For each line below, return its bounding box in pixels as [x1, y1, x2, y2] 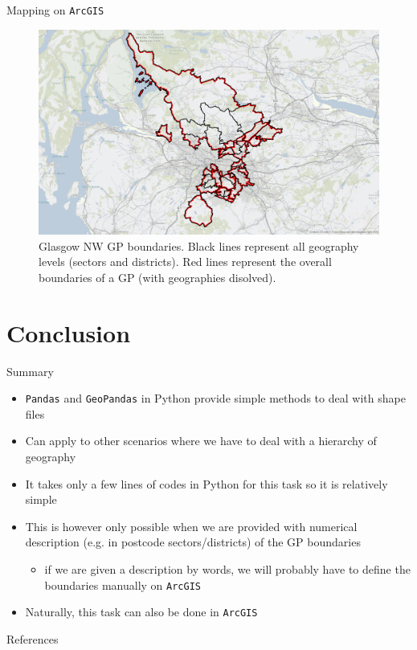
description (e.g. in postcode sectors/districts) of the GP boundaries [25, 533, 361, 550]
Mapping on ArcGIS [6, 2, 104, 18]
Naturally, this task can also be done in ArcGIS [25, 603, 258, 620]
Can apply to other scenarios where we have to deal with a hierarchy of [25, 432, 377, 449]
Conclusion [6, 316, 131, 349]
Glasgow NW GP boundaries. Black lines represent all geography [39, 237, 359, 254]
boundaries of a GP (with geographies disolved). [39, 268, 276, 285]
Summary [6, 362, 54, 379]
